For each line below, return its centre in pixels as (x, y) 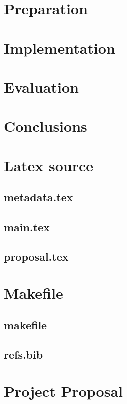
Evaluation (41, 86)
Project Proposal (63, 391)
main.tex (27, 227)
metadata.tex (39, 197)
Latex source (49, 165)
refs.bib (24, 354)
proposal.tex (36, 256)
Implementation (60, 47)
